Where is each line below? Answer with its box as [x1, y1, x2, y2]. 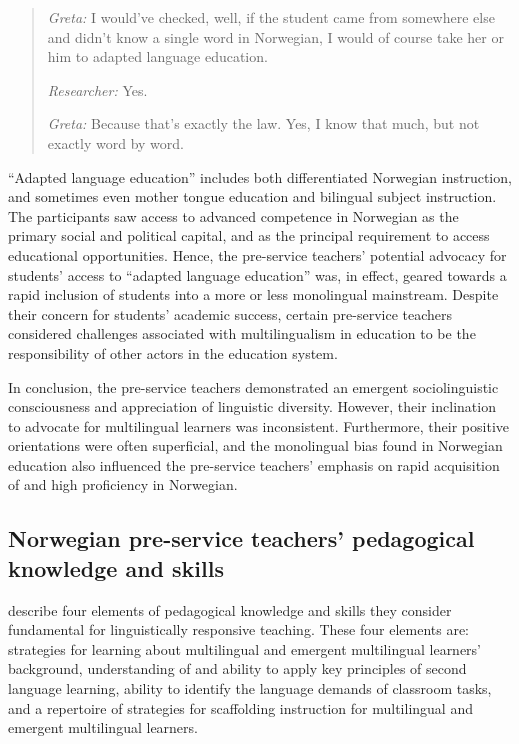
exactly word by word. [47, 132, 184, 153]
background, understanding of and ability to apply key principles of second [8, 658, 467, 679]
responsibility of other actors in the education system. [8, 342, 338, 363]
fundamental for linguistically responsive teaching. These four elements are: [8, 619, 469, 640]
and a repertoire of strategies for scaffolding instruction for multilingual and [8, 697, 473, 718]
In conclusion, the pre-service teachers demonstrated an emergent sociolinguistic [8, 376, 499, 397]
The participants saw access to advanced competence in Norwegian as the [8, 205, 459, 226]
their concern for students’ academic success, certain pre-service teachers [8, 303, 453, 324]
